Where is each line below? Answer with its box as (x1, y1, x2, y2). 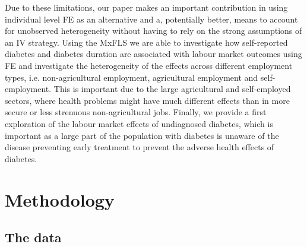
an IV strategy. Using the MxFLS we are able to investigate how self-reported (5, 36, 288, 48)
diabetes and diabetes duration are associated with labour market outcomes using (5, 47, 302, 60)
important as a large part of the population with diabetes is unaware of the (5, 129, 279, 141)
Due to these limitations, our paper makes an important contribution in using (5, 1, 288, 13)
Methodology (5, 187, 115, 211)
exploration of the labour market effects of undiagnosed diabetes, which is (5, 117, 273, 129)
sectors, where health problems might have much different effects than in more (5, 94, 290, 106)
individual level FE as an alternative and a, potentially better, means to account (5, 12, 298, 25)
